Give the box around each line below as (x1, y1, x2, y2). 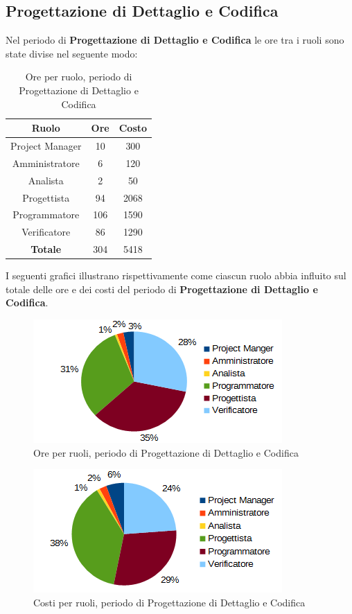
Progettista (22, 190, 70, 204)
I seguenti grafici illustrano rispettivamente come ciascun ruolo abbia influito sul (6, 268, 346, 283)
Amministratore (12, 155, 80, 170)
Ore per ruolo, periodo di (25, 69, 132, 84)
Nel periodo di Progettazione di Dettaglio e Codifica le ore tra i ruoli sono (6, 33, 344, 47)
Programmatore (12, 207, 80, 222)
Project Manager (10, 139, 82, 153)
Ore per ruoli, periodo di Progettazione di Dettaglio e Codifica (33, 445, 299, 459)
